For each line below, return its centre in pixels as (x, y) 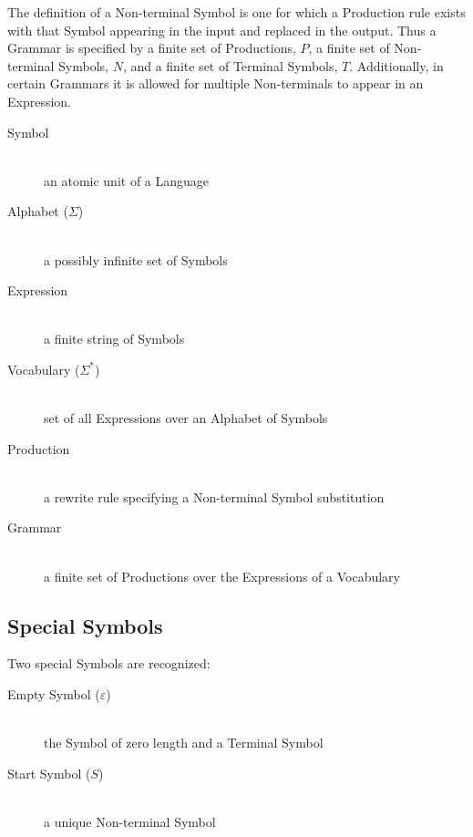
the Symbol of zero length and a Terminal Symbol (184, 743)
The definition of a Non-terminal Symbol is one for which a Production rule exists (236, 12)
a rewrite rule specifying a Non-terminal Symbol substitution (214, 496)
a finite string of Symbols (114, 339)
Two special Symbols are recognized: (109, 663)
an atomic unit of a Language (127, 180)
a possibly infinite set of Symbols (136, 259)
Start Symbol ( (49, 773)
